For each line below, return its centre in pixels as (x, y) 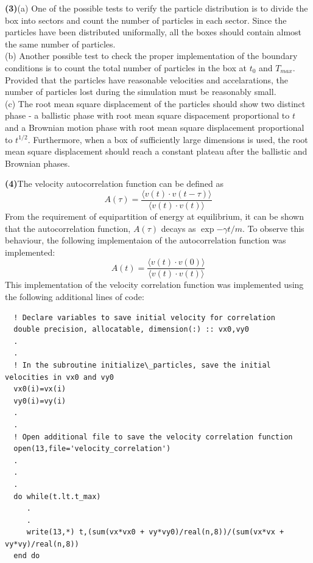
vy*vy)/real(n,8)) (42, 544)
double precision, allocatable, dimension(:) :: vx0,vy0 (131, 330)
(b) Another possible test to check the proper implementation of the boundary (151, 56)
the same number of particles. (60, 44)
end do (27, 556)
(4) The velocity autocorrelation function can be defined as (114, 184)
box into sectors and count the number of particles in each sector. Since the (146, 20)
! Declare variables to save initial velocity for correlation (144, 317)
